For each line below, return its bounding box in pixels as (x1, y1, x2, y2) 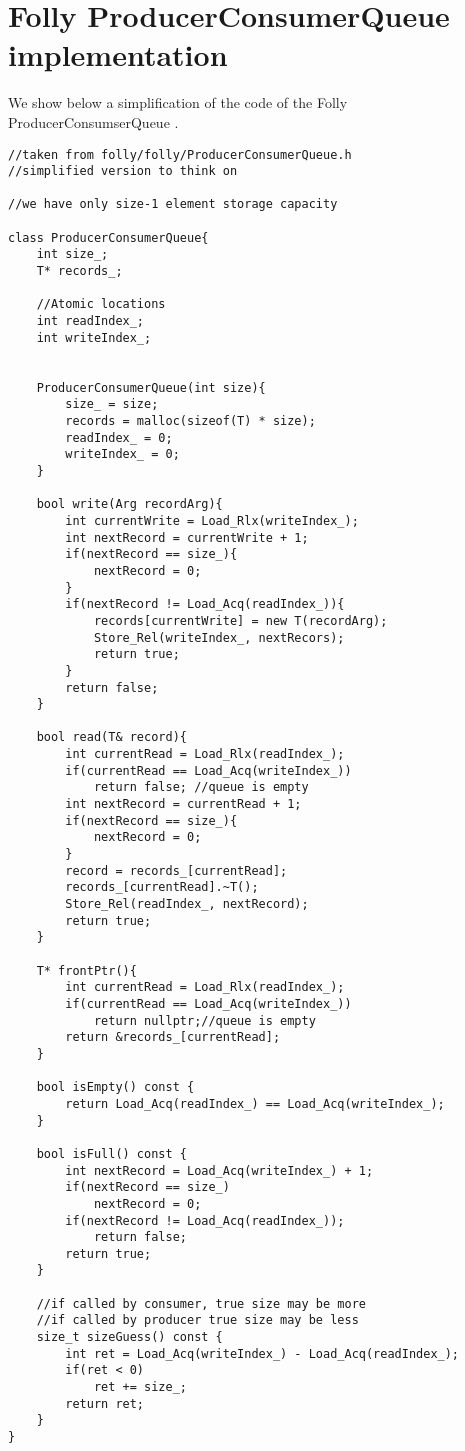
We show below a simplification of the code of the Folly (8, 92, 348, 113)
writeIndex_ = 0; (65, 447, 180, 462)
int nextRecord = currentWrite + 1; (65, 530, 309, 545)
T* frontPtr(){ (36, 963, 137, 978)
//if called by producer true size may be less (36, 1313, 359, 1328)
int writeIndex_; (36, 330, 152, 345)
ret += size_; (93, 1380, 187, 1395)
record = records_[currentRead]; (65, 863, 288, 878)
